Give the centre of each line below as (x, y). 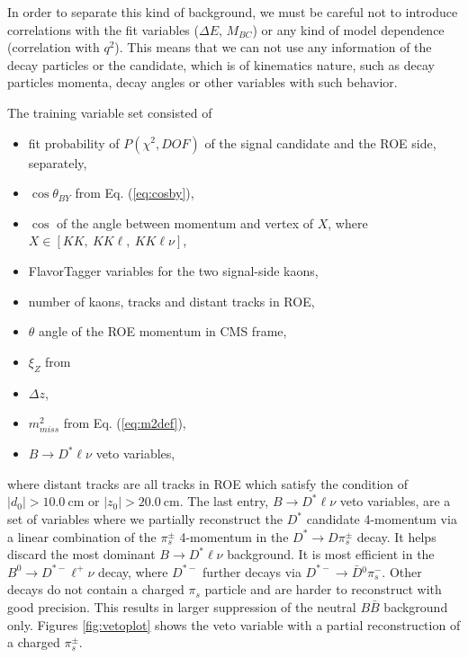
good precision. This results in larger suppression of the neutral (182, 607)
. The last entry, (224, 501)
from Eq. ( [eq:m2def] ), (125, 423)
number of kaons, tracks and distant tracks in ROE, (171, 301)
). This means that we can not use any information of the (273, 47)
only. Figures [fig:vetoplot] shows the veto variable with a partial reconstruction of (234, 624)
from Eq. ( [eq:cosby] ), (135, 193)
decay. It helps (396, 536)
